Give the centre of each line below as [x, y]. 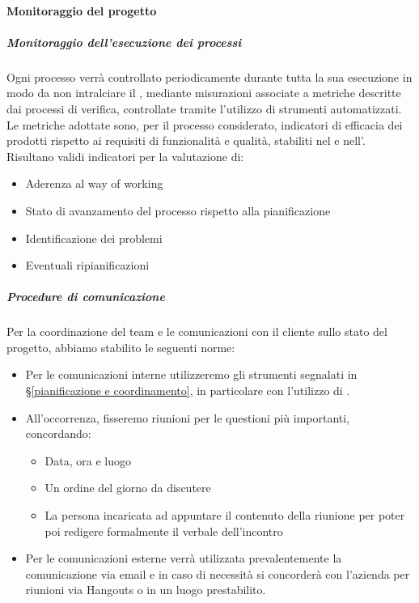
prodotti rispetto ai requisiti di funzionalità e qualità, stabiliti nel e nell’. [186, 140]
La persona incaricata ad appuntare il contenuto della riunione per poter [225, 515]
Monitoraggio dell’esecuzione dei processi [124, 42]
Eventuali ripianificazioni [87, 265]
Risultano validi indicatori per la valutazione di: [125, 156]
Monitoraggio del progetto [82, 10]
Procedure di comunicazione [86, 297]
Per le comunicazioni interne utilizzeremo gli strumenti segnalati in [191, 374]
